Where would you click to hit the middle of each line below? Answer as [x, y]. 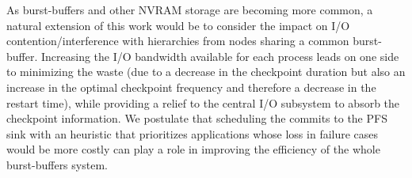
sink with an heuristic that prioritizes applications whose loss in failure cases [193, 133]
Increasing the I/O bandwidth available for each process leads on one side [220, 56]
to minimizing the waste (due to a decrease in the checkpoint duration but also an [206, 72]
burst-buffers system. [57, 164]
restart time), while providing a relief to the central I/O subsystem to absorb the [203, 102]
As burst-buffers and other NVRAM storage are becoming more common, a [190, 9]
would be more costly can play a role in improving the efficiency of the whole [193, 149]
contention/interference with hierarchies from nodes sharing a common [178, 41]
